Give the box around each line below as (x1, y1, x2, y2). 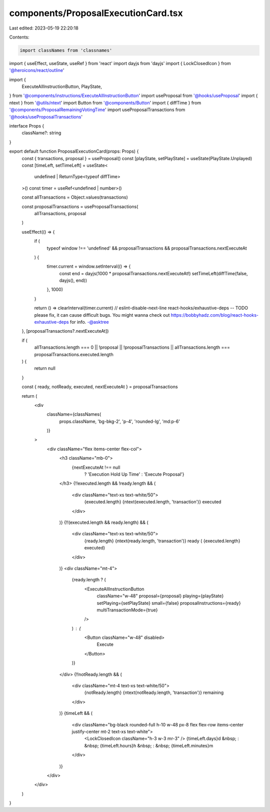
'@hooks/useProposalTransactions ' (9, 114, 82, 120)
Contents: (9, 34, 29, 40)
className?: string (21, 130, 61, 136)
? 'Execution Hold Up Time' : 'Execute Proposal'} (84, 471, 184, 477)
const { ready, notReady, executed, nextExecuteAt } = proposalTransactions (21, 384, 178, 390)
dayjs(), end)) (59, 278, 87, 284)
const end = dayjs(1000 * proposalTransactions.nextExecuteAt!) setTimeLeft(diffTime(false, (59, 270, 248, 276)
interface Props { (9, 123, 44, 129)
